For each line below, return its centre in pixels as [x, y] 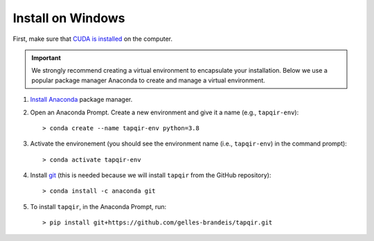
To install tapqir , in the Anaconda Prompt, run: [98, 206]
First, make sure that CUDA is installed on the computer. [93, 39]
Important [46, 57]
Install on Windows [69, 18]
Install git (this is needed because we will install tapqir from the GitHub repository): [151, 175]
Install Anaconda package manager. [81, 100]
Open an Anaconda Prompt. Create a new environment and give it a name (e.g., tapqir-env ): [164, 112]
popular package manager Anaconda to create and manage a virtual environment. [149, 80]
